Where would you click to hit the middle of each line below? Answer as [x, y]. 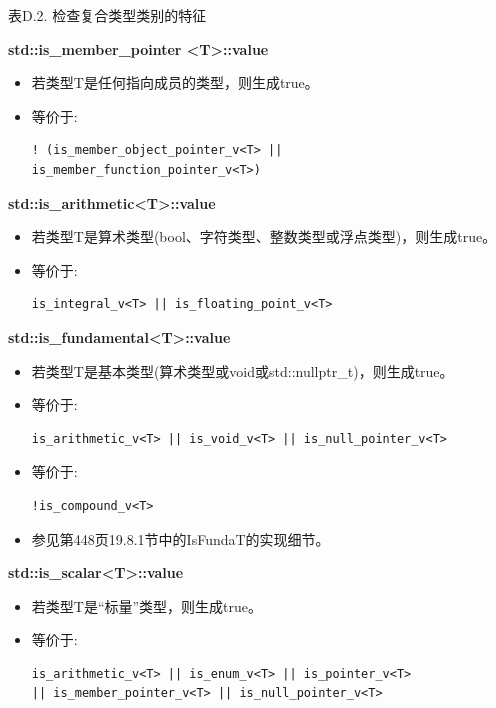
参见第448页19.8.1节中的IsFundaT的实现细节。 [180, 538]
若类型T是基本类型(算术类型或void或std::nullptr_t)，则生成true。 [242, 370]
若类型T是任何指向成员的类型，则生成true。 [175, 82]
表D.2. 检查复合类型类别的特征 [107, 15]
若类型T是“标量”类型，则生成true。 [147, 605]
